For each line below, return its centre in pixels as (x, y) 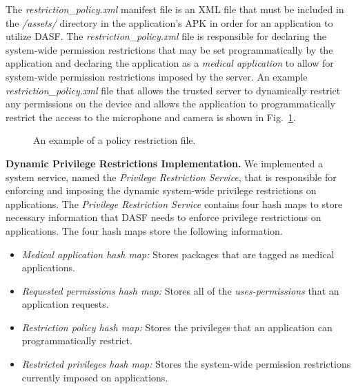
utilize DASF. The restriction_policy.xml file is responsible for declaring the (166, 36)
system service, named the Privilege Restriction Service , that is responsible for (171, 177)
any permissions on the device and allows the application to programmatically (170, 104)
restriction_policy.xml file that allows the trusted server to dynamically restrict (173, 90)
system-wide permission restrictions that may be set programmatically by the (169, 49)
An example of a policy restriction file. (115, 140)
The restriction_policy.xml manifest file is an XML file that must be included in (175, 9)
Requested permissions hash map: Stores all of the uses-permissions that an (180, 290)
